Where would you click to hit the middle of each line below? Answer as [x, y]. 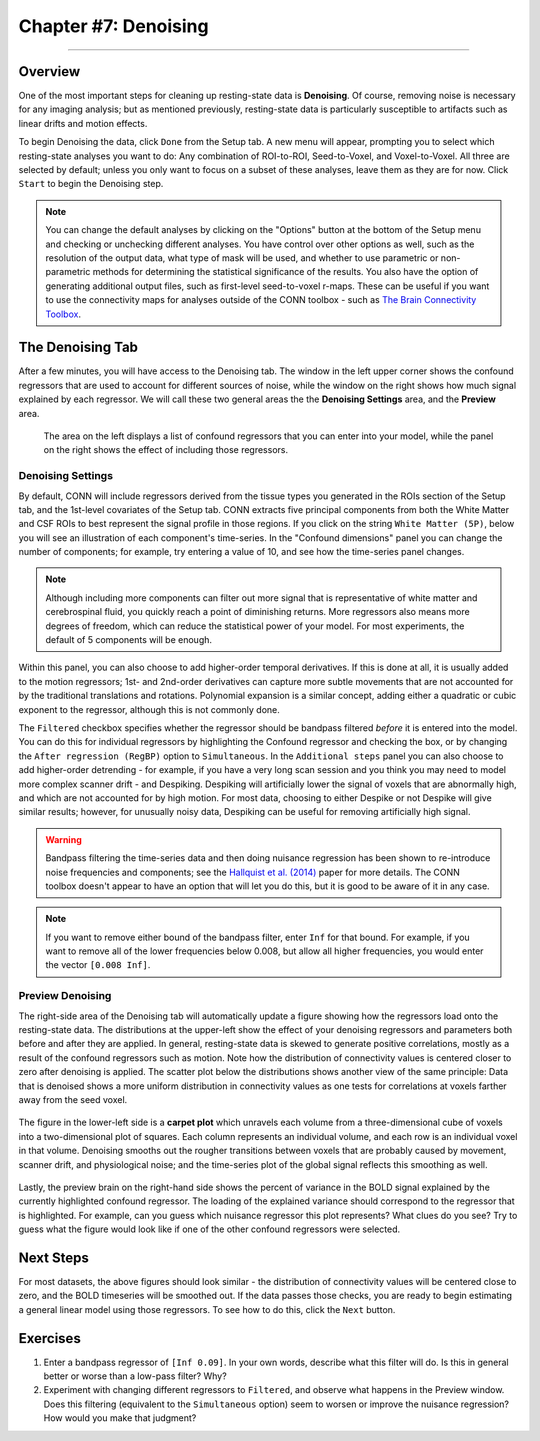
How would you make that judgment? [120, 1418]
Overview [49, 71]
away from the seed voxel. [73, 1099]
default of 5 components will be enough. [129, 640]
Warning [63, 839]
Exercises [50, 1338]
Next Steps [53, 1257]
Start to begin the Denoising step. [91, 184]
